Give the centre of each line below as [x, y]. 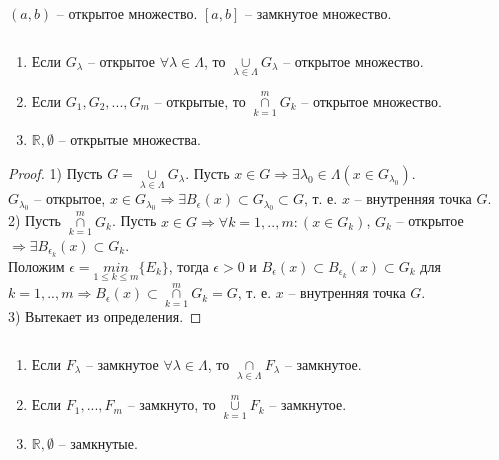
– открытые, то [200, 101]
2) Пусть [34, 220]
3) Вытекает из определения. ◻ [105, 316]
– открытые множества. [129, 139]
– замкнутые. [98, 442]
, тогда [188, 265]
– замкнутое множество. [318, 13]
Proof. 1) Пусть [55, 172]
